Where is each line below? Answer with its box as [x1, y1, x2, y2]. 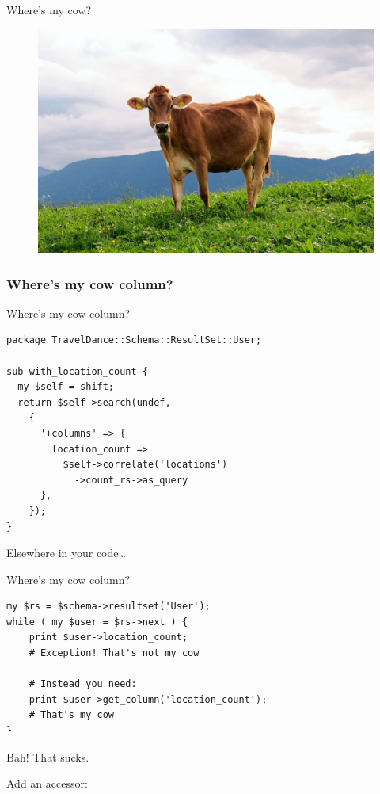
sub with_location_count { [6, 365, 148, 377]
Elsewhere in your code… [6, 544, 126, 561]
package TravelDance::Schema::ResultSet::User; [6, 334, 262, 346]
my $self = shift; [17, 381, 115, 393]
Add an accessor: [6, 775, 88, 792]
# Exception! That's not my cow [28, 647, 199, 659]
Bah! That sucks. [6, 748, 89, 765]
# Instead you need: [28, 678, 137, 690]
